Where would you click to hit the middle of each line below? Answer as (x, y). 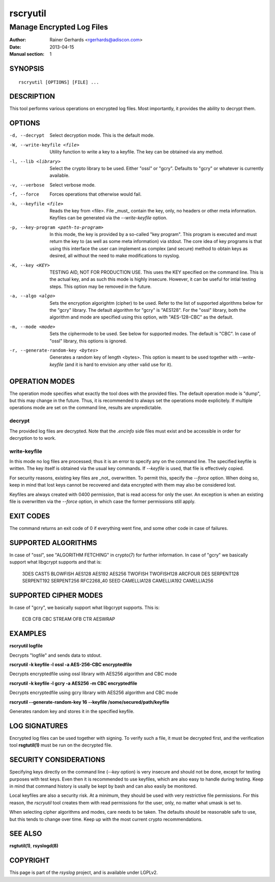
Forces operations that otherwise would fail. (96, 194)
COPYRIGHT (30, 860)
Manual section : (27, 54)
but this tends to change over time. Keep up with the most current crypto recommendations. (106, 819)
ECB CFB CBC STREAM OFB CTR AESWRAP (69, 619)
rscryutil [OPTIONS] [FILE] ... (59, 82)
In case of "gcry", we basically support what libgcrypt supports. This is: (85, 607)
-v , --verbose (27, 185)
